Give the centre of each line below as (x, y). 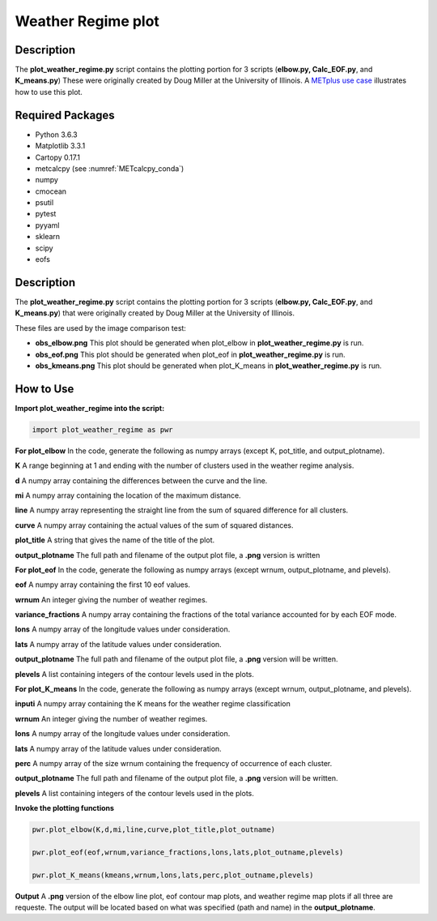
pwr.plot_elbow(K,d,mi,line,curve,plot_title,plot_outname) (154, 830)
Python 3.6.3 (57, 135)
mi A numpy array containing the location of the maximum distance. (128, 495)
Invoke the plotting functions (65, 808)
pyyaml (47, 225)
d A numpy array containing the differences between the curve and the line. (141, 480)
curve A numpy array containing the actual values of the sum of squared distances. (154, 525)
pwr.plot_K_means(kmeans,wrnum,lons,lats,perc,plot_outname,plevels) (173, 875)
